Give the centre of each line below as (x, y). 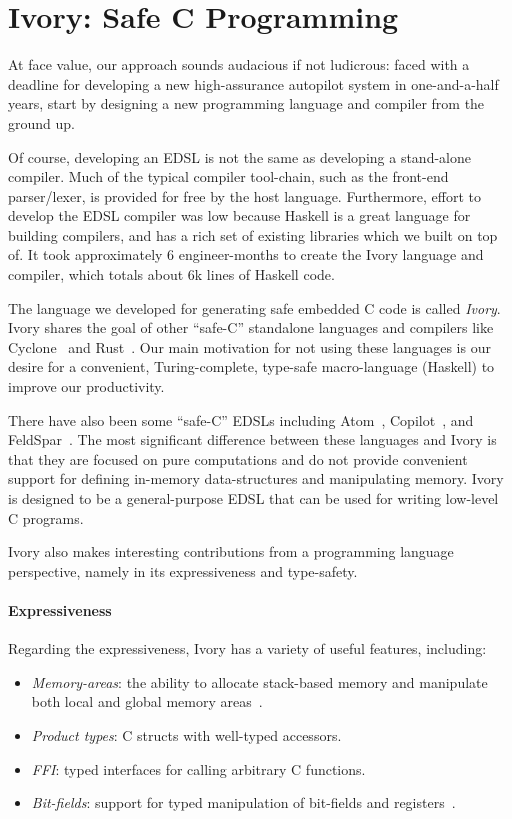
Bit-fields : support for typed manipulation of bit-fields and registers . (243, 802)
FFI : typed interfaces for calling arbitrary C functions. (198, 768)
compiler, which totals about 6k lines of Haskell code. (171, 274)
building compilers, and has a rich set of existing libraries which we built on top (253, 234)
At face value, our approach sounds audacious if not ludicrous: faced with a (239, 64)
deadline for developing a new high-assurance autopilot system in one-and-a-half (253, 83)
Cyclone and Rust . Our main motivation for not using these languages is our (249, 346)
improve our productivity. (86, 386)
